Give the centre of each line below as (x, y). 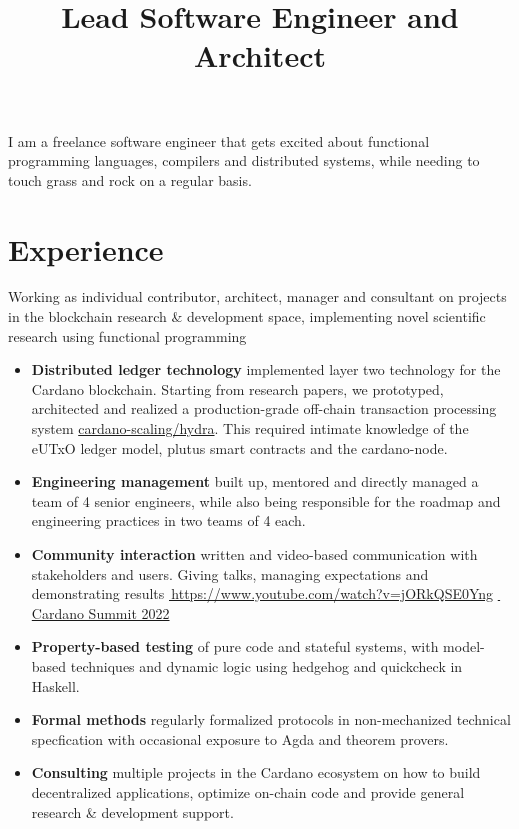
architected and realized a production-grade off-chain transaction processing (264, 408)
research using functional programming (127, 335)
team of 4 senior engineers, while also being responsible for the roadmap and (266, 500)
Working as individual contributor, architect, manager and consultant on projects (257, 296)
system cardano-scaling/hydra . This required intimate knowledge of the (250, 428)
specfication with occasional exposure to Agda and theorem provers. (240, 738)
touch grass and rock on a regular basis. (130, 179)
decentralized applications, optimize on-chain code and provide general (248, 791)
